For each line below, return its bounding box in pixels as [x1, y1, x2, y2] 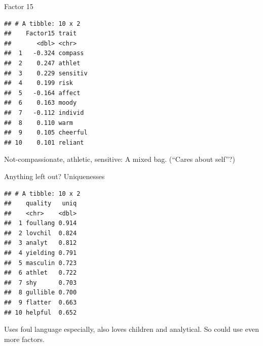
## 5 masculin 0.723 [4, 259, 77, 267]
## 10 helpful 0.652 [4, 309, 77, 316]
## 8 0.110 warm [4, 119, 73, 126]
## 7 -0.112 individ [4, 109, 84, 116]
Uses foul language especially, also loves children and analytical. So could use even [4, 324, 259, 334]
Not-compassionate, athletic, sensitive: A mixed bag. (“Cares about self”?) [4, 154, 235, 164]
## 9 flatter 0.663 [4, 299, 77, 307]
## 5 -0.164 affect [4, 89, 81, 97]
